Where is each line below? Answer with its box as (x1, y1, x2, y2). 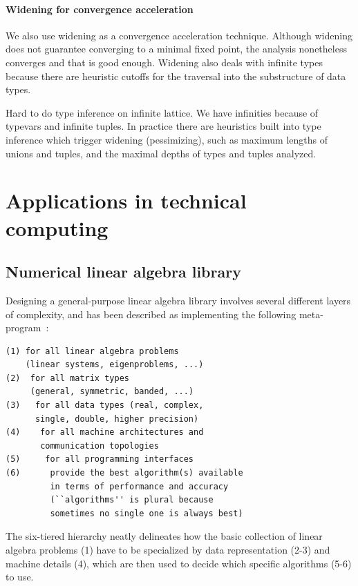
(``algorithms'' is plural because (50, 495, 214, 505)
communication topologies (40, 440, 159, 451)
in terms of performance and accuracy (50, 481, 229, 491)
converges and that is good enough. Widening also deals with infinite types (6, 55, 323, 69)
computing (6, 213, 109, 242)
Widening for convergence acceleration (6, 1, 194, 16)
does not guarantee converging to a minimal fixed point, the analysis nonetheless (6, 41, 347, 56)
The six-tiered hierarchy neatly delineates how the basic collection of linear (6, 529, 323, 543)
